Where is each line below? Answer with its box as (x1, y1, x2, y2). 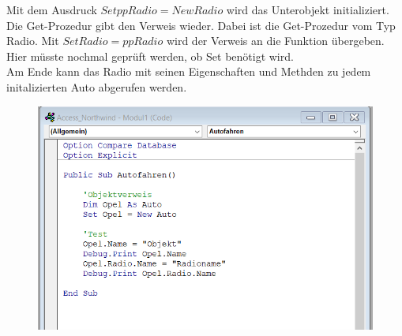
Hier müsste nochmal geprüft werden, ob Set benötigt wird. (6, 47, 294, 64)
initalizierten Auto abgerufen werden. (6, 78, 187, 95)
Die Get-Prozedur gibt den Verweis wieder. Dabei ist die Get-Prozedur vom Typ (6, 17, 396, 33)
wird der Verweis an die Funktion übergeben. (166, 32, 385, 49)
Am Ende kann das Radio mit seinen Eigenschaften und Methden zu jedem (6, 63, 371, 80)
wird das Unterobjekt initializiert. (226, 2, 389, 17)
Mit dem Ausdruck (6, 2, 97, 17)
